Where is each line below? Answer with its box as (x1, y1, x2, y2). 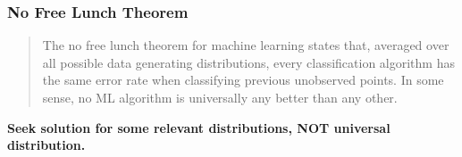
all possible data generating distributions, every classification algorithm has (42, 53, 455, 71)
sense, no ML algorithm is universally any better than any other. (42, 88, 398, 106)
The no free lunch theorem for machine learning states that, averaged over (42, 36, 449, 54)
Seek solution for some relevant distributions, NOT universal (7, 118, 391, 136)
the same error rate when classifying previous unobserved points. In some (42, 70, 444, 89)
